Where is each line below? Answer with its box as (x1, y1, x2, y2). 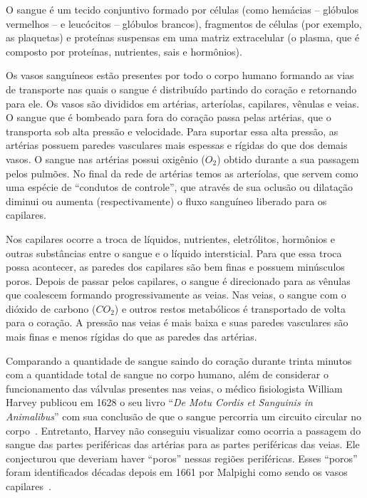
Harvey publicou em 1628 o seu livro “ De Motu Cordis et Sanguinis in (6, 395, 313, 410)
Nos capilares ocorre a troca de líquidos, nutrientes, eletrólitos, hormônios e (6, 231, 335, 246)
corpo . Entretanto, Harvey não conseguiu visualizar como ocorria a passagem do (6, 422, 361, 437)
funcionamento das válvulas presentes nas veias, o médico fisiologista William (6, 380, 343, 395)
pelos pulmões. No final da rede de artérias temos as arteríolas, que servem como (6, 165, 358, 180)
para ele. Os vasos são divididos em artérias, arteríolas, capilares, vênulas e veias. (6, 95, 360, 110)
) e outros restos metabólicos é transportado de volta (114, 301, 346, 316)
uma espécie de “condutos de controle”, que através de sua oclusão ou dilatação (6, 180, 353, 194)
